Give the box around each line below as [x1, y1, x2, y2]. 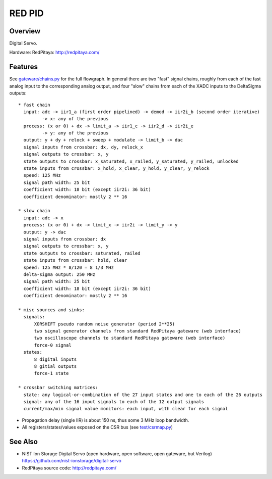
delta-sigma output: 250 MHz [23, 271, 96, 277]
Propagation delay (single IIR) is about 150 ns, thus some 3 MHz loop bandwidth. [22, 417, 189, 423]
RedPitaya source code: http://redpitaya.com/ [22, 465, 117, 471]
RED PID [9, 8, 44, 19]
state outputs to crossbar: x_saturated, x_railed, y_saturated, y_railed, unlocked [23, 158, 239, 164]
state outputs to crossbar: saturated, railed [23, 250, 141, 256]
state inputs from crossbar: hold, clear [23, 258, 127, 263]
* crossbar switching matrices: [18, 385, 98, 391]
